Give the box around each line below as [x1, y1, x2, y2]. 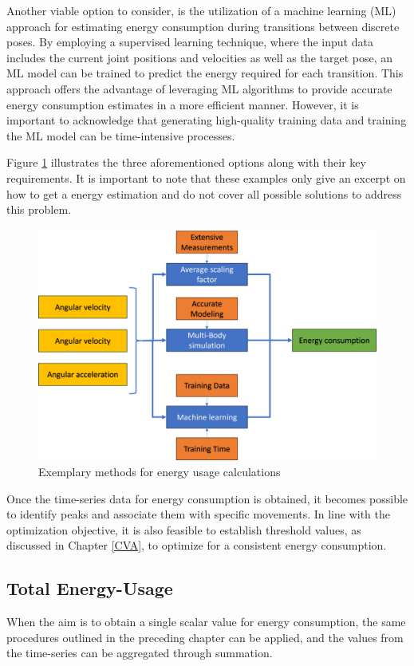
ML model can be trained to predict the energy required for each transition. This [6, 65, 404, 81]
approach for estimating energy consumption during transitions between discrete [6, 18, 400, 34]
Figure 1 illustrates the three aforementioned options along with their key [6, 154, 366, 171]
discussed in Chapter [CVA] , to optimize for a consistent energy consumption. [6, 537, 387, 554]
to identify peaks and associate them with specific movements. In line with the [6, 506, 391, 522]
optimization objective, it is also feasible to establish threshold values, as [6, 521, 361, 538]
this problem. [6, 201, 72, 218]
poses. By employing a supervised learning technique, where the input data [6, 33, 373, 50]
